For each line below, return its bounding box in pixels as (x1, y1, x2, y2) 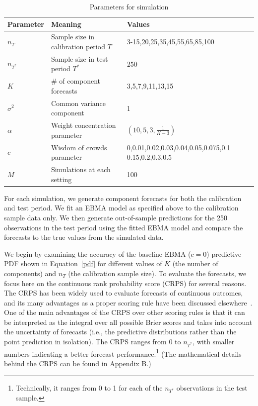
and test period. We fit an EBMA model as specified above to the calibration (4, 203, 239, 213)
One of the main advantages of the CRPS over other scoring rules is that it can (4, 307, 245, 317)
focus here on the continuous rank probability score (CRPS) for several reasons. (4, 278, 247, 288)
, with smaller (193, 336, 235, 347)
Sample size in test (51, 53, 108, 64)
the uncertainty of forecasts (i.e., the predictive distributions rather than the (4, 326, 237, 337)
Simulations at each (51, 164, 111, 175)
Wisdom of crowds (51, 142, 107, 152)
